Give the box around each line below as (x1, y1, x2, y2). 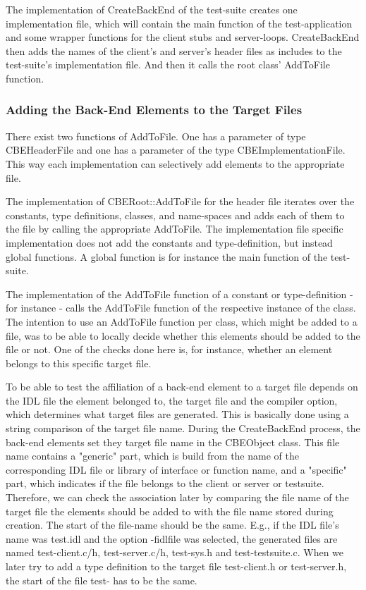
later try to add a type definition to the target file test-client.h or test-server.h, (6, 559, 347, 573)
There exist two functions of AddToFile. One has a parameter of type (6, 128, 306, 143)
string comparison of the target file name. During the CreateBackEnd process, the (6, 421, 360, 436)
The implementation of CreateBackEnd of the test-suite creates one (6, 2, 298, 16)
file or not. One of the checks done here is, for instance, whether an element (6, 342, 333, 357)
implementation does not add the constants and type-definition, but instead (6, 235, 333, 250)
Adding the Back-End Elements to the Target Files (6, 101, 303, 118)
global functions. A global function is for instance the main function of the (6, 249, 328, 264)
